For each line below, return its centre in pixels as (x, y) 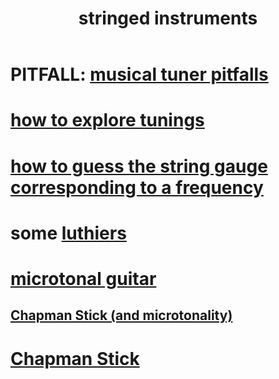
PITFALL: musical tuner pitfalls (139, 74)
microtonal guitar (83, 278)
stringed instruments (168, 18)
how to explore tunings (107, 120)
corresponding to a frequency (137, 187)
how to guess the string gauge (139, 166)
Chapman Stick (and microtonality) (121, 315)
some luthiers (68, 233)
